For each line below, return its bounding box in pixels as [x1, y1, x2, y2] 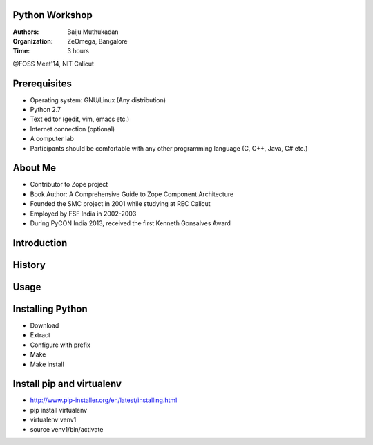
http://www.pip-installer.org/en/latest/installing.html [30, 396, 178, 404]
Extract [30, 331, 51, 339]
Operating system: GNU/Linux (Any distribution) [30, 95, 166, 104]
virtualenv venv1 [30, 415, 77, 424]
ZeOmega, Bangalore [67, 37, 128, 45]
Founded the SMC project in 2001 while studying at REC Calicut [30, 200, 211, 208]
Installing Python [12, 303, 88, 314]
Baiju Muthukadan [67, 28, 119, 36]
